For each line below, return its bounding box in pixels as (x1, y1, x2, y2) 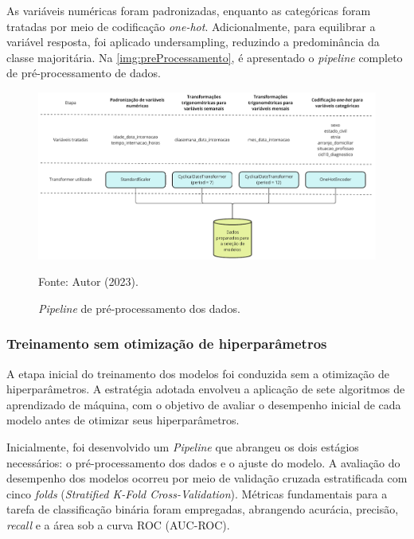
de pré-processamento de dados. (6, 64, 161, 81)
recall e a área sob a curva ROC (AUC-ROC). (6, 517, 230, 533)
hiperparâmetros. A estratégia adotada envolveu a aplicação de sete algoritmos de (6, 381, 405, 397)
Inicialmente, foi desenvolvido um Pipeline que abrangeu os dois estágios (6, 439, 359, 455)
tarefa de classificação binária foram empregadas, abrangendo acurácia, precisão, (6, 501, 399, 518)
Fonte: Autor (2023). (38, 273, 139, 290)
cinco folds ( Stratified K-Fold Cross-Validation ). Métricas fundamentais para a (6, 485, 388, 502)
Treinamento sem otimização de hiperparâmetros (6, 334, 327, 353)
